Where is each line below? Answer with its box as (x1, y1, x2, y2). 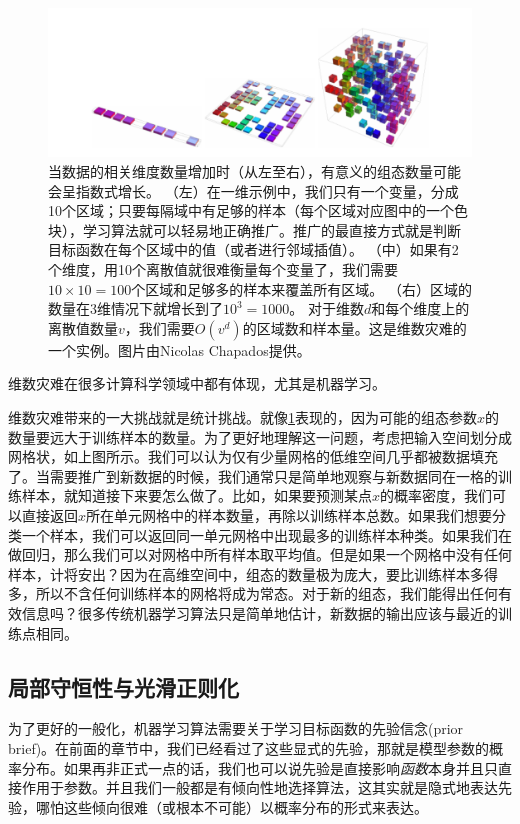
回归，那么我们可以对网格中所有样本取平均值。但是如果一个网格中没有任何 (21, 544, 512, 565)
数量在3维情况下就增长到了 (48, 298, 223, 319)
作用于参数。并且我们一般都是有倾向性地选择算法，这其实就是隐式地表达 (21, 777, 498, 798)
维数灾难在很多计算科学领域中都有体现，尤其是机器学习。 (8, 373, 386, 394)
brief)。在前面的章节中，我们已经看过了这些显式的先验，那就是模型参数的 (8, 737, 490, 758)
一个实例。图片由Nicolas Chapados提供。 (48, 339, 311, 360)
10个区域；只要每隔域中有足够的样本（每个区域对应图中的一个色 (48, 200, 468, 221)
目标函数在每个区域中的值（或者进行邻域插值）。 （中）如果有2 (48, 239, 459, 260)
